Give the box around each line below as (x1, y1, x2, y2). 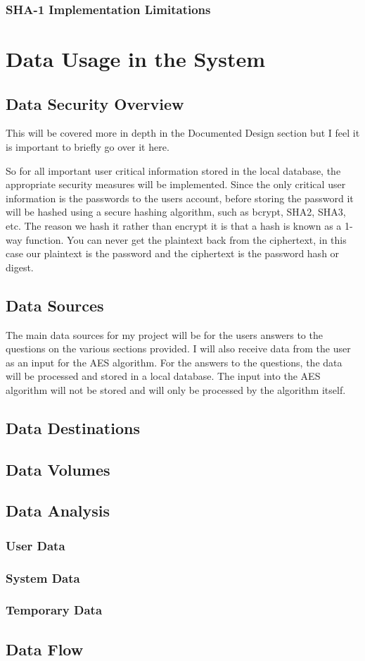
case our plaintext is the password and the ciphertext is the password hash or (6, 246, 340, 261)
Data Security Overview (6, 92, 184, 114)
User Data (6, 536, 65, 554)
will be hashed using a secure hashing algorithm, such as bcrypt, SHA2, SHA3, (6, 204, 346, 219)
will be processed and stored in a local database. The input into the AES (6, 369, 321, 383)
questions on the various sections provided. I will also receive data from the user (6, 341, 351, 356)
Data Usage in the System (6, 44, 266, 73)
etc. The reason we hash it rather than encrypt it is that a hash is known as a (6, 218, 342, 233)
